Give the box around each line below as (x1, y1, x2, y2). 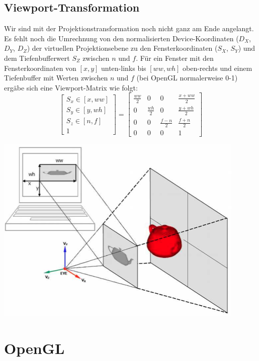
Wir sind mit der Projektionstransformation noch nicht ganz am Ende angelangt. (4, 23, 254, 34)
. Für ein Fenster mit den (136, 52, 214, 63)
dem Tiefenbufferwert (4, 52, 70, 63)
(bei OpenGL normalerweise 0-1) (136, 72, 238, 83)
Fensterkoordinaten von (4, 62, 76, 73)
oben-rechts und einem (183, 62, 252, 73)
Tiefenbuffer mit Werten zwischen (4, 72, 108, 83)
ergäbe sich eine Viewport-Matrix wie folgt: (4, 82, 138, 93)
